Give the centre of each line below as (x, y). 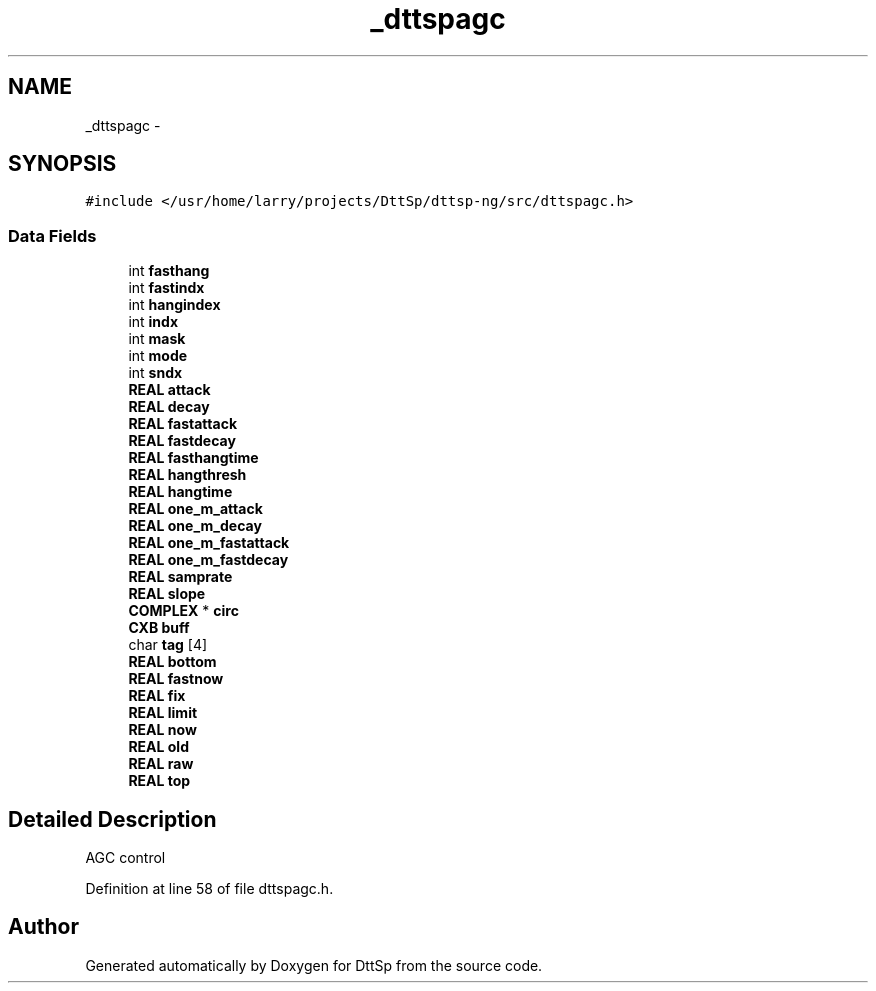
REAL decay (169, 407)
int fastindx (166, 288)
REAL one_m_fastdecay (208, 560)
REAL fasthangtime (193, 458)
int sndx (155, 373)
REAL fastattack (183, 424)
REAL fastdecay (182, 441)
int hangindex (174, 305)
